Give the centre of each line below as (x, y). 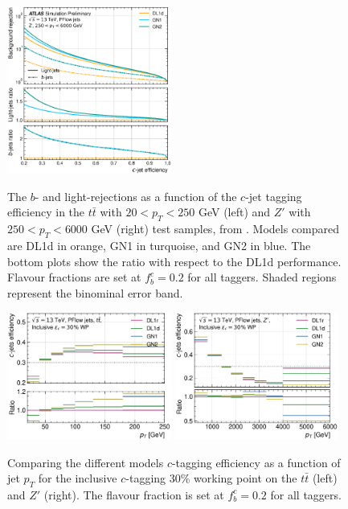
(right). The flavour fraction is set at (134, 494)
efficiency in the (46, 212)
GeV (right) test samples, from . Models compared (215, 229)
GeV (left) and (234, 212)
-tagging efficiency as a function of (256, 462)
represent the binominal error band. (95, 292)
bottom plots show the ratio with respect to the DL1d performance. (174, 261)
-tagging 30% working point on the (211, 478)
